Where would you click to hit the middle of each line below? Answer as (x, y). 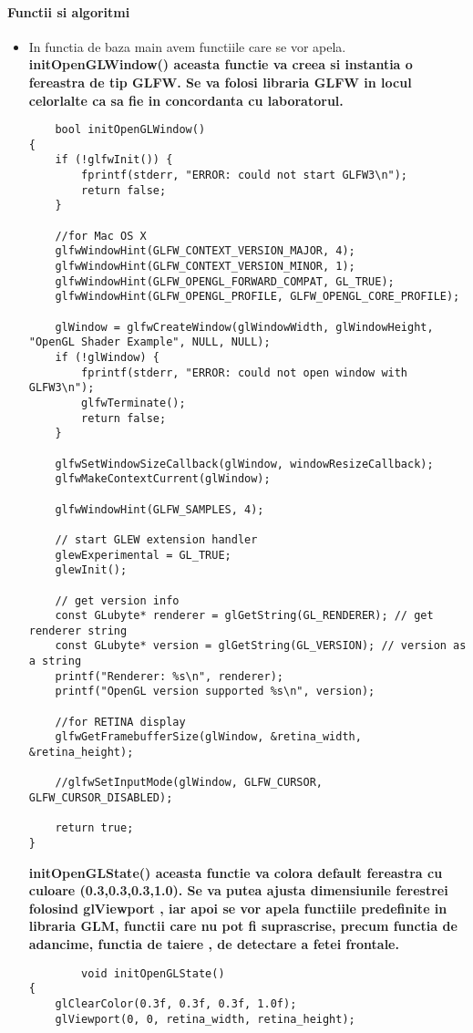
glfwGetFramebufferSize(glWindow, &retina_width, (208, 737)
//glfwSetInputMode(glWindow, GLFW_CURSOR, (189, 783)
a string (55, 661)
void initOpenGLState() (153, 973)
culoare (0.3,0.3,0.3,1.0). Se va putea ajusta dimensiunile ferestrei (238, 890)
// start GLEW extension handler (156, 539)
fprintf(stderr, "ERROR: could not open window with (245, 372)
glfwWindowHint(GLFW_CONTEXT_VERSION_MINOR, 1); (205, 267)
